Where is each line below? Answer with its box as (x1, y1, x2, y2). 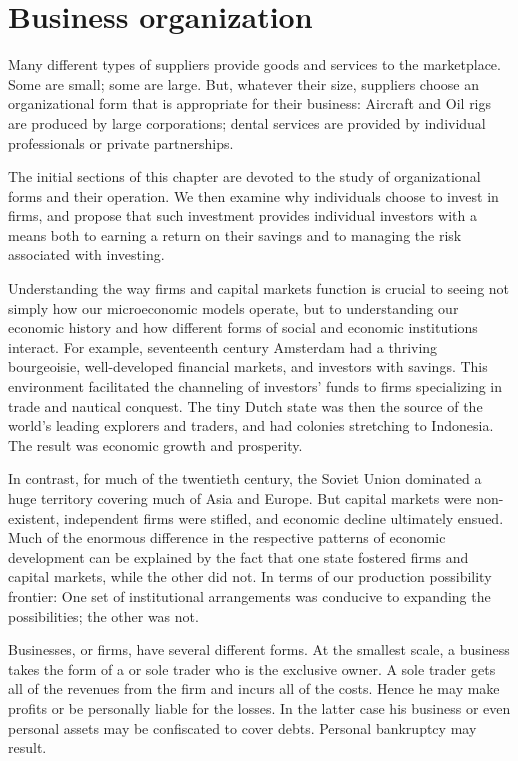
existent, (8, 507, 60, 528)
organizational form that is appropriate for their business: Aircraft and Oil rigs (8, 93, 492, 114)
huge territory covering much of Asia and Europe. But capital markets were (8, 488, 472, 508)
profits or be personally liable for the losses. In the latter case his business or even (8, 697, 511, 718)
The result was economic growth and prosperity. (8, 434, 303, 455)
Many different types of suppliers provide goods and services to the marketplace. (8, 54, 501, 75)
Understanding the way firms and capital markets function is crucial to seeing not (8, 278, 510, 299)
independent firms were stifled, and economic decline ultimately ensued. (64, 507, 504, 528)
